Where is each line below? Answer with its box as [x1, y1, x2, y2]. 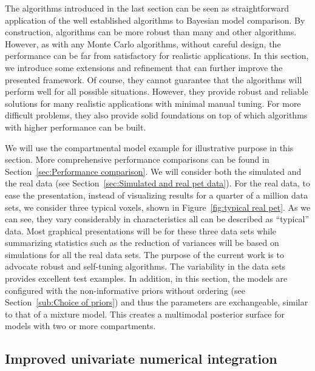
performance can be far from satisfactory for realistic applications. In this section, [5, 49, 309, 62]
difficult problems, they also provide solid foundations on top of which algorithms [5, 109, 308, 121]
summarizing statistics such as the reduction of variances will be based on [5, 236, 279, 249]
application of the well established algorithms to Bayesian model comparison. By [5, 13, 305, 26]
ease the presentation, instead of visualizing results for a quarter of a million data [5, 188, 308, 201]
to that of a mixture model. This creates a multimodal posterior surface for [5, 307, 285, 320]
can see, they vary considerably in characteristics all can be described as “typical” [5, 213, 310, 225]
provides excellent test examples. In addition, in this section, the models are [5, 272, 288, 285]
